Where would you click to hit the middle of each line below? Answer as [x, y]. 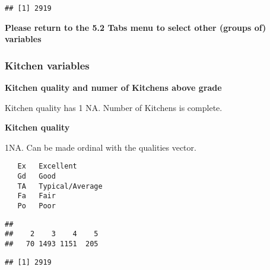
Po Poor [36, 206]
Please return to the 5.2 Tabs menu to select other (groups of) [136, 27]
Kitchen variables [47, 65]
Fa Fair [36, 196]
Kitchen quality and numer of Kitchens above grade [113, 88]
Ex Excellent [47, 166]
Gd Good [36, 177]
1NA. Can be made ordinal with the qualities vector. [101, 147]
